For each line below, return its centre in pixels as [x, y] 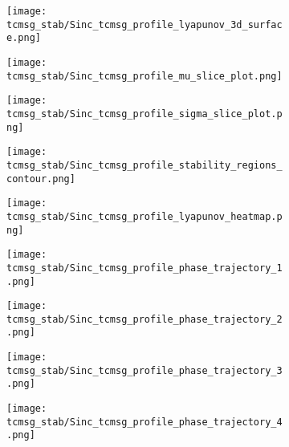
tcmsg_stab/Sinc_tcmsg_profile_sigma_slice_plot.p [144, 114]
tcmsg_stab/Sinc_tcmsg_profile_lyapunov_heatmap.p [144, 216]
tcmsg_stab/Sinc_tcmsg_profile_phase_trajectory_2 [144, 319]
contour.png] [41, 179]
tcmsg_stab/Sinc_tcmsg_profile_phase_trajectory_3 [144, 370]
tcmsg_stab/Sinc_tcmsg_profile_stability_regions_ [144, 165]
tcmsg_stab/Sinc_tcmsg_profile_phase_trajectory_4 [144, 422]
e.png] [24, 38]
